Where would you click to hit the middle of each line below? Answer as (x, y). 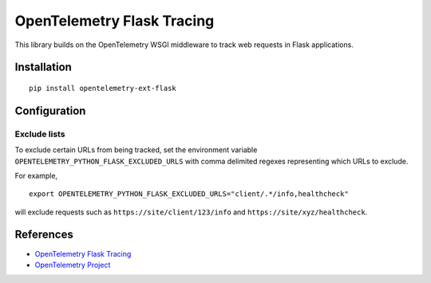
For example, (36, 175)
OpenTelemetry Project (73, 265)
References (44, 235)
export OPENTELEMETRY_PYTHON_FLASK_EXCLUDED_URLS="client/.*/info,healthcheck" (189, 194)
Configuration (50, 110)
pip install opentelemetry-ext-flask (103, 88)
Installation (43, 67)
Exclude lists (40, 134)
